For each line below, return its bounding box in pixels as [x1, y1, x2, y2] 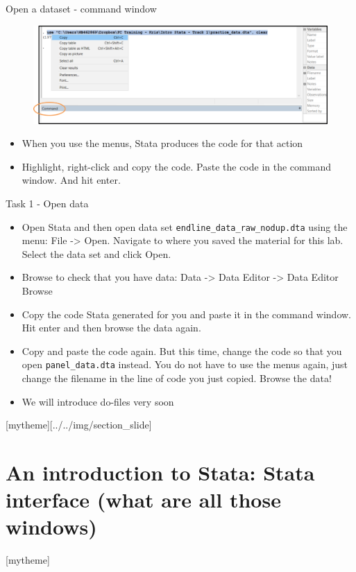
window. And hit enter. [22, 173, 121, 187]
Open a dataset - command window [6, 1, 157, 15]
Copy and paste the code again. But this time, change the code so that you [22, 343, 342, 358]
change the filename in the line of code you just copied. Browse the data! [22, 371, 332, 385]
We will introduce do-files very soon [22, 394, 174, 408]
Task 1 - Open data [6, 196, 89, 210]
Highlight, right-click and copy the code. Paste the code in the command [22, 159, 331, 173]
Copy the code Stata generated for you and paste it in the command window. [22, 306, 352, 321]
